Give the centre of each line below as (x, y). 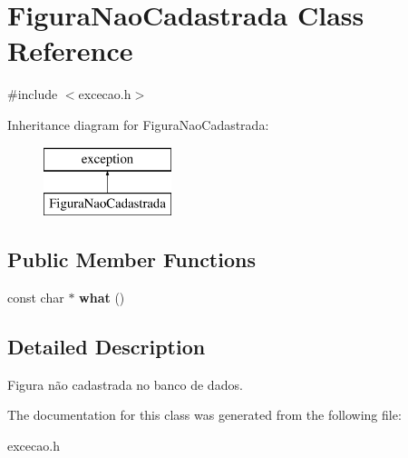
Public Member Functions (131, 259)
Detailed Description (107, 346)
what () (102, 297)
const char (36, 297)
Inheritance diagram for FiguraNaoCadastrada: (138, 124)
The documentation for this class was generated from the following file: (204, 415)
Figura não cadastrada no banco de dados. (125, 384)
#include (33, 94)
